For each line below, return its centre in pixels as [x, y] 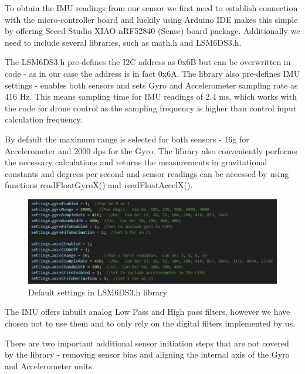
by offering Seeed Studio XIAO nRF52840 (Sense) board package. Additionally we [152, 31]
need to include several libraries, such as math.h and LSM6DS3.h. [123, 42]
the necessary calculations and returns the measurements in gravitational [136, 162]
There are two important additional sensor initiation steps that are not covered [147, 343]
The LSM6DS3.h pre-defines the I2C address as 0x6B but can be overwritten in [148, 62]
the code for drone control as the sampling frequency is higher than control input [151, 108]
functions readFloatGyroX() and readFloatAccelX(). [99, 185]
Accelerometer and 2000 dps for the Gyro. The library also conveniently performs [151, 150]
